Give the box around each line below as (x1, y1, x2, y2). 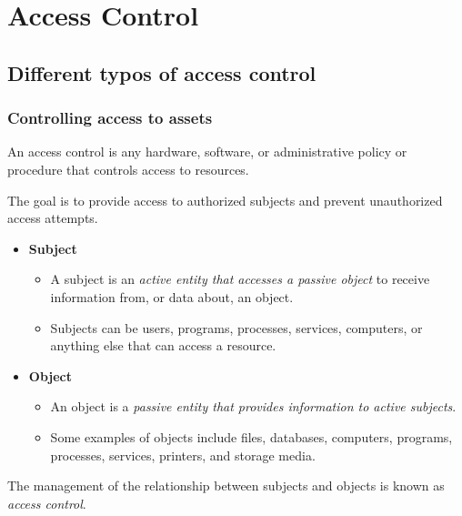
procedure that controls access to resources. (7, 159, 249, 178)
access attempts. (7, 208, 98, 228)
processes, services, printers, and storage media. (50, 445, 316, 464)
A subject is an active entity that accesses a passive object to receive (50, 269, 430, 288)
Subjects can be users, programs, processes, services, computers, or (50, 318, 423, 337)
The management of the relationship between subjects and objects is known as (7, 476, 445, 495)
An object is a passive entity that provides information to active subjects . (50, 397, 457, 416)
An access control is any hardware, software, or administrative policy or (7, 142, 407, 161)
